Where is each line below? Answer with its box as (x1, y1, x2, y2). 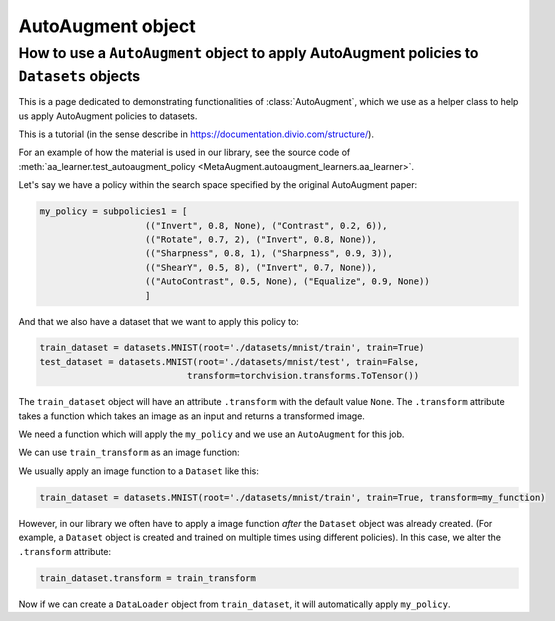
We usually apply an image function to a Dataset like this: (18, 465, 259, 477)
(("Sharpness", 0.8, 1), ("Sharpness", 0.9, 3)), (145, 248, 394, 259)
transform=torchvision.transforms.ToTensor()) (186, 370, 420, 382)
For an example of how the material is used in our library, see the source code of (18, 146, 351, 159)
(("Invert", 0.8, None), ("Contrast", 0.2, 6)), (145, 220, 388, 231)
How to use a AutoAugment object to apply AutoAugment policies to (18, 44, 479, 62)
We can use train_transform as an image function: (18, 446, 240, 459)
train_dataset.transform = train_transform (39, 572, 257, 584)
